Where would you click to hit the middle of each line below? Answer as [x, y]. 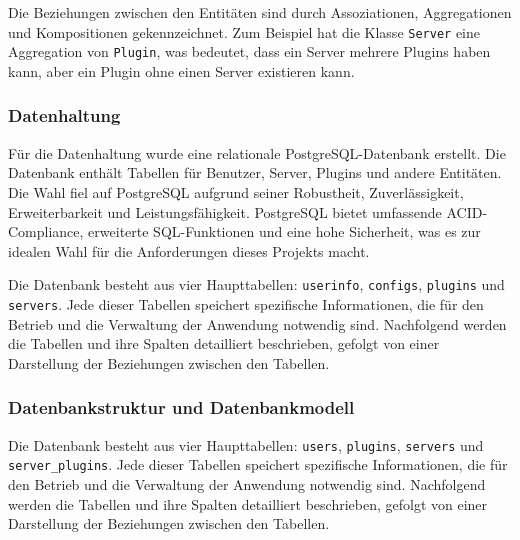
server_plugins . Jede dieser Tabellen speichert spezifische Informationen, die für [258, 464]
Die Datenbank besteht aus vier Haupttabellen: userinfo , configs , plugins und [256, 284]
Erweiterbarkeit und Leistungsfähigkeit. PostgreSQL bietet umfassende [225, 211]
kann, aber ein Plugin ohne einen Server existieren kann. [181, 70]
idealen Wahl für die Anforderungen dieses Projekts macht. [189, 250]
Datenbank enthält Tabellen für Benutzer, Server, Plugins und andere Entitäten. [255, 172]
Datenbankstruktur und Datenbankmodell [181, 407]
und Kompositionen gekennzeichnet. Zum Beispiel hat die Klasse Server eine [244, 31]
